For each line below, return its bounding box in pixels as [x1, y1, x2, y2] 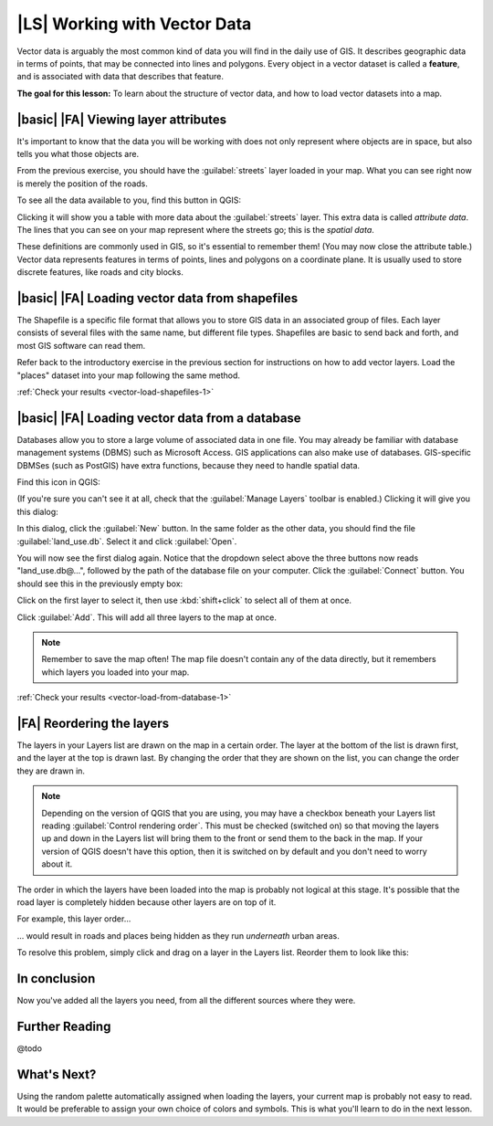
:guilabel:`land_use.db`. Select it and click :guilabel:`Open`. [16, 535, 237, 547]
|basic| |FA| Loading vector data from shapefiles [16, 290, 299, 306]
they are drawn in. [16, 765, 86, 776]
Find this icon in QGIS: [16, 477, 100, 488]
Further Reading [16, 1018, 111, 1034]
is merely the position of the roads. [16, 178, 148, 189]
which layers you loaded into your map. [41, 667, 190, 678]
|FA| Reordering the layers [16, 715, 169, 731]
